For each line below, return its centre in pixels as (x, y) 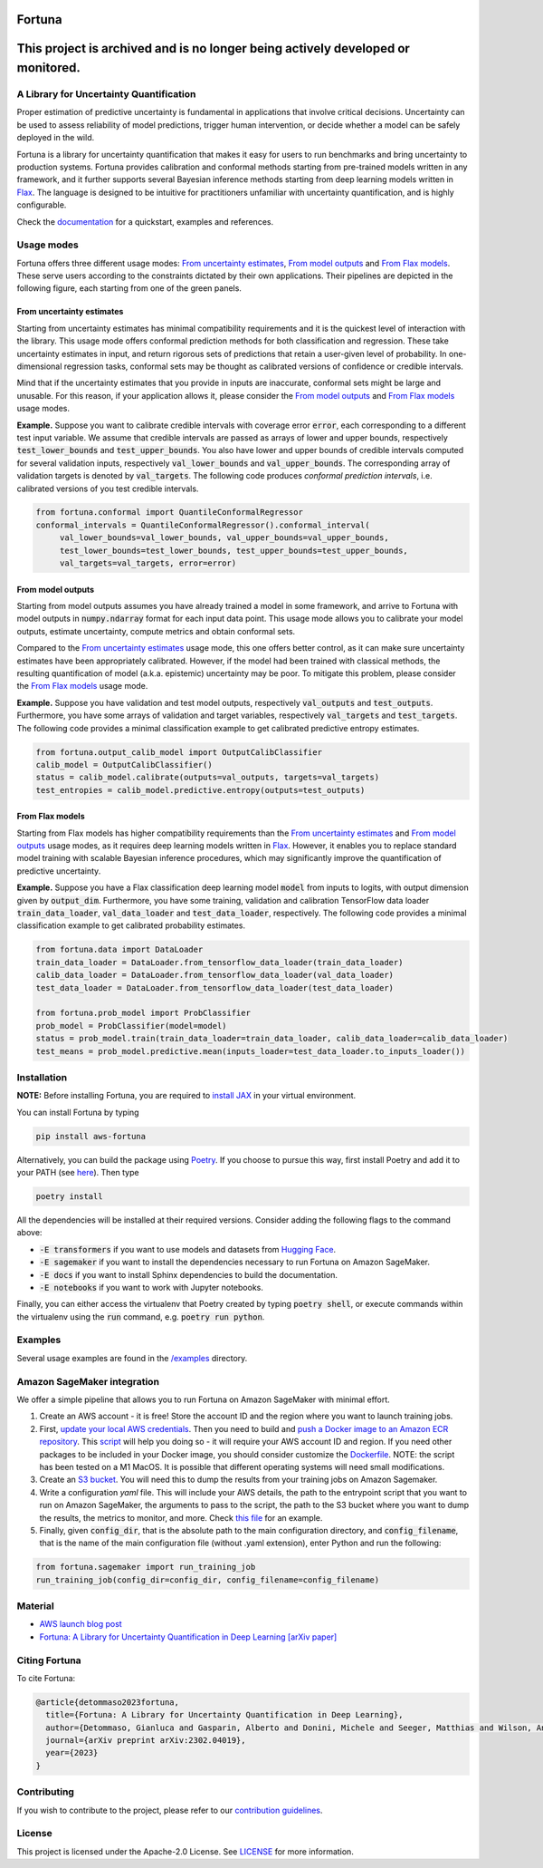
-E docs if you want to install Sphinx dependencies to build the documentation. (189, 1274)
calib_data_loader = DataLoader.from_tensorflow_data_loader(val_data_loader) (214, 975)
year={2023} (72, 1753)
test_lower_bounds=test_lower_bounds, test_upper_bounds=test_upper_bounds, (234, 550)
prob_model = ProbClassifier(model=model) (131, 1026)
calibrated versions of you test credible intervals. (108, 489)
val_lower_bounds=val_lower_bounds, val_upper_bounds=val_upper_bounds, (224, 538)
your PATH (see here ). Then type (78, 1173)
